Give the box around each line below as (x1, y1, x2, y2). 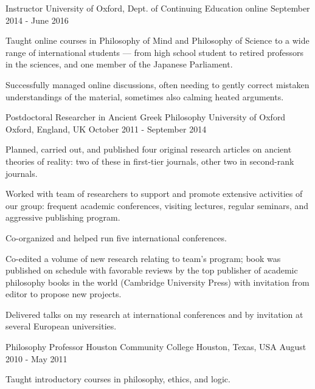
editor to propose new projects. (5, 287, 122, 300)
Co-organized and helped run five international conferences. (5, 231, 227, 244)
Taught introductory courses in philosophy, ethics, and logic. (5, 373, 230, 385)
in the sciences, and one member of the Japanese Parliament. (5, 58, 233, 71)
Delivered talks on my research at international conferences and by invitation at (5, 308, 303, 320)
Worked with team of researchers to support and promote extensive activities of (5, 187, 303, 200)
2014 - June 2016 (5, 13, 69, 26)
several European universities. (5, 320, 117, 332)
